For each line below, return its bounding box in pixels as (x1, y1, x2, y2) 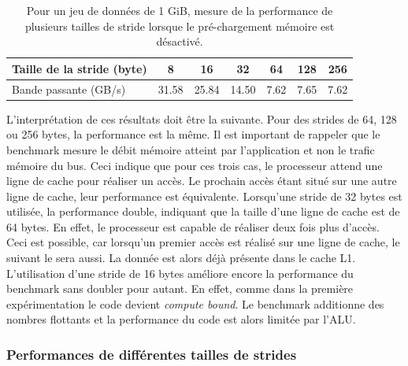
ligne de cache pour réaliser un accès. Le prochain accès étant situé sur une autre (6, 172, 397, 189)
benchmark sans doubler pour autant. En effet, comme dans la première (6, 280, 354, 297)
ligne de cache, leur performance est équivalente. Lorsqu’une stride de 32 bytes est (6, 187, 402, 204)
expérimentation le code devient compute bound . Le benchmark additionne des (6, 295, 384, 312)
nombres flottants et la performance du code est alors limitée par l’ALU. (6, 311, 356, 327)
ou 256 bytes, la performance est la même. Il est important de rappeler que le (6, 126, 380, 142)
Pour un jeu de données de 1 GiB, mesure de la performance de (26, 2, 333, 18)
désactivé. (156, 33, 203, 50)
